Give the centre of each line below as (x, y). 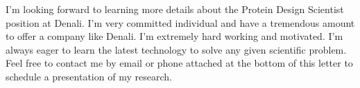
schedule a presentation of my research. (89, 76)
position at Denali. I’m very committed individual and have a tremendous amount (180, 22)
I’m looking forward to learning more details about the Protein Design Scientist (175, 9)
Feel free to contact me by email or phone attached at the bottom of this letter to (179, 63)
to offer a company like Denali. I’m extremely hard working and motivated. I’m (174, 36)
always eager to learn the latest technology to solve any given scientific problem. (176, 49)
